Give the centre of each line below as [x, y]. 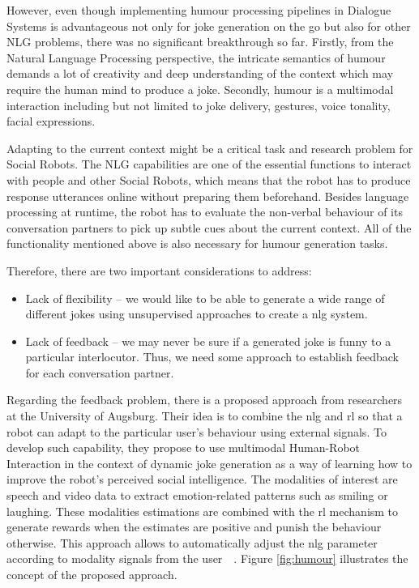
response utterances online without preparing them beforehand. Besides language [208, 196]
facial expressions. [51, 121]
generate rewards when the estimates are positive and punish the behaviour [194, 527]
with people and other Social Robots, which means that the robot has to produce [209, 179]
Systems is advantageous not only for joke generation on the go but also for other [209, 26]
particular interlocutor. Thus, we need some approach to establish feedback [212, 357]
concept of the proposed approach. [92, 574]
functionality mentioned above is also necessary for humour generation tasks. [197, 243]
